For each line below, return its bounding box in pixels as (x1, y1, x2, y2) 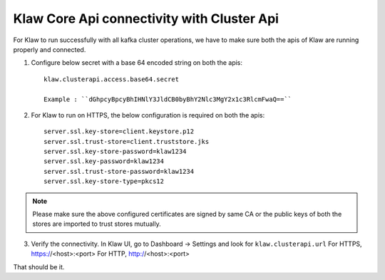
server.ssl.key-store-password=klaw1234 (43, 147, 187, 156)
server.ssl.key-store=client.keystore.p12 (43, 128, 195, 135)
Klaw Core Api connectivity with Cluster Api (13, 11, 279, 26)
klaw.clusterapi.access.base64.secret (43, 75, 180, 83)
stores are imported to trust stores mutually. (32, 219, 161, 228)
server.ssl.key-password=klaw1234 (43, 157, 164, 165)
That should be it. (13, 262, 65, 271)
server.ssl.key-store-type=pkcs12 (43, 177, 164, 185)
